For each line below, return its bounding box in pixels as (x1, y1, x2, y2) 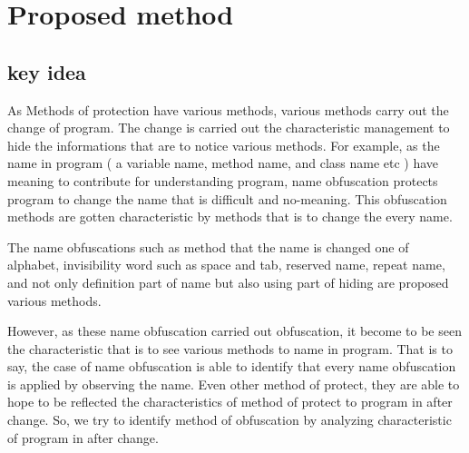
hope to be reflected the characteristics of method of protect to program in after (7, 392, 453, 411)
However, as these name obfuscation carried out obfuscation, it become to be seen (7, 321, 462, 340)
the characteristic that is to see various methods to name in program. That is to (7, 339, 453, 358)
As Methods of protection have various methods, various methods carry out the (7, 100, 449, 119)
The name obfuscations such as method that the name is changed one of (7, 237, 409, 256)
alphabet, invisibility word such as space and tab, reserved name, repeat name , (7, 255, 445, 274)
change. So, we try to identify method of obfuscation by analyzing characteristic (7, 410, 452, 429)
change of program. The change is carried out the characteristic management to (7, 118, 450, 137)
